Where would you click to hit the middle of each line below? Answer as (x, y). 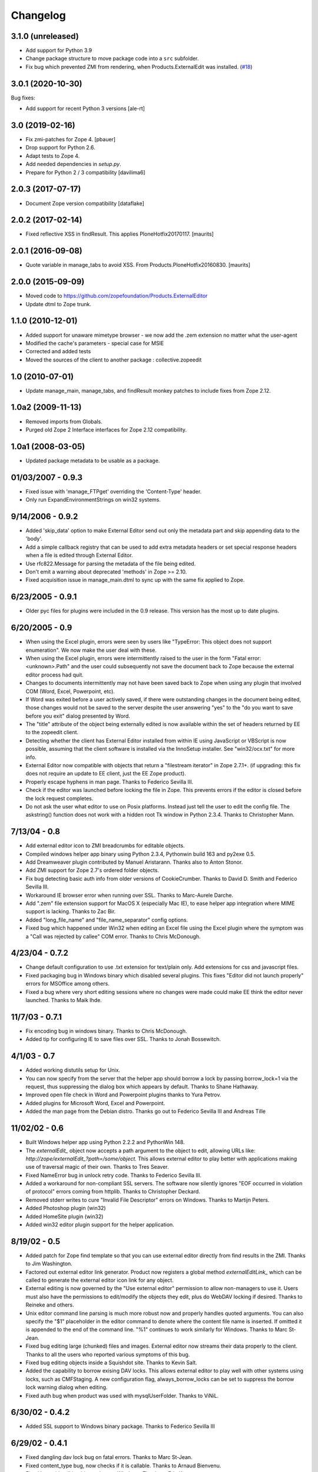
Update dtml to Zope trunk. (58, 304)
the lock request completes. (59, 798)
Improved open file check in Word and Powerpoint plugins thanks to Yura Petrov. (123, 1095)
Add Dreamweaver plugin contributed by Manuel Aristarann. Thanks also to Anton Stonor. (134, 862)
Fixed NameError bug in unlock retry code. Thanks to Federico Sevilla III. (114, 1175)
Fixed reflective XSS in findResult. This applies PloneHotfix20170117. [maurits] (120, 234)
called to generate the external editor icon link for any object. (100, 1280)
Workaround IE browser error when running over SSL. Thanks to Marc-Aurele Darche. (130, 895)
